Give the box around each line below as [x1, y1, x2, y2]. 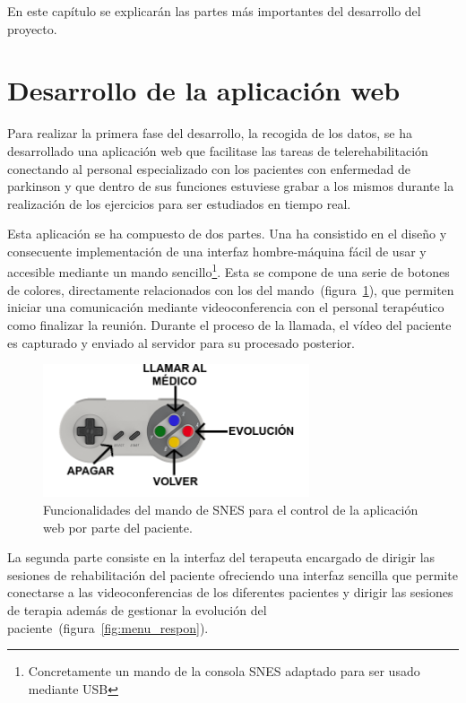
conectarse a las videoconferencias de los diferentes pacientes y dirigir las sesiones [7, 583, 453, 602]
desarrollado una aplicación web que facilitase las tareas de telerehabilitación [7, 141, 428, 160]
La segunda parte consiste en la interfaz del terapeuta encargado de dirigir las [7, 548, 436, 567]
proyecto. [7, 19, 57, 38]
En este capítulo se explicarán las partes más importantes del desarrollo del [7, 2, 421, 20]
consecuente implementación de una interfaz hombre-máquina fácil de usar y [7, 241, 427, 260]
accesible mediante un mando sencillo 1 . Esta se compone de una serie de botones [7, 260, 450, 282]
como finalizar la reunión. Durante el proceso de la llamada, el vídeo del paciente [7, 315, 452, 334]
